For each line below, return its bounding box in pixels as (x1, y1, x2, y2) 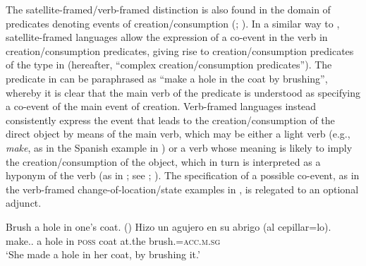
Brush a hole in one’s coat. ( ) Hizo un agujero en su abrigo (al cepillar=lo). (6, 219, 331, 234)
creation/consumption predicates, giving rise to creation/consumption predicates (6, 43, 354, 58)
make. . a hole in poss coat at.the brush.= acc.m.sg (6, 233, 221, 248)
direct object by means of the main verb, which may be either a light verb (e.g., (6, 126, 350, 141)
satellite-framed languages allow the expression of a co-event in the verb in (6, 30, 328, 44)
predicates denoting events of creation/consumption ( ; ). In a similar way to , (6, 16, 340, 30)
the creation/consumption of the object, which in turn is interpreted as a (6, 154, 321, 169)
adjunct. (6, 195, 42, 210)
